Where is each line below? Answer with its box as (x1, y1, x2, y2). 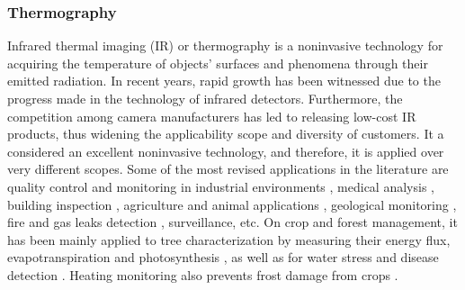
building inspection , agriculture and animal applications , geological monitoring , (7, 195, 457, 213)
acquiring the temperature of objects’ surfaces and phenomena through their (7, 53, 428, 72)
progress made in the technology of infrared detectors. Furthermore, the (7, 89, 403, 107)
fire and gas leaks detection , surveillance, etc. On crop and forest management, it (7, 213, 458, 231)
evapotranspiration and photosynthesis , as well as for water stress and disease (7, 248, 439, 267)
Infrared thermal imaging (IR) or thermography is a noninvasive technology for (7, 36, 443, 55)
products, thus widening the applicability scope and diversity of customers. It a (7, 124, 444, 143)
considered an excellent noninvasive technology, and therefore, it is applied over (7, 141, 444, 160)
